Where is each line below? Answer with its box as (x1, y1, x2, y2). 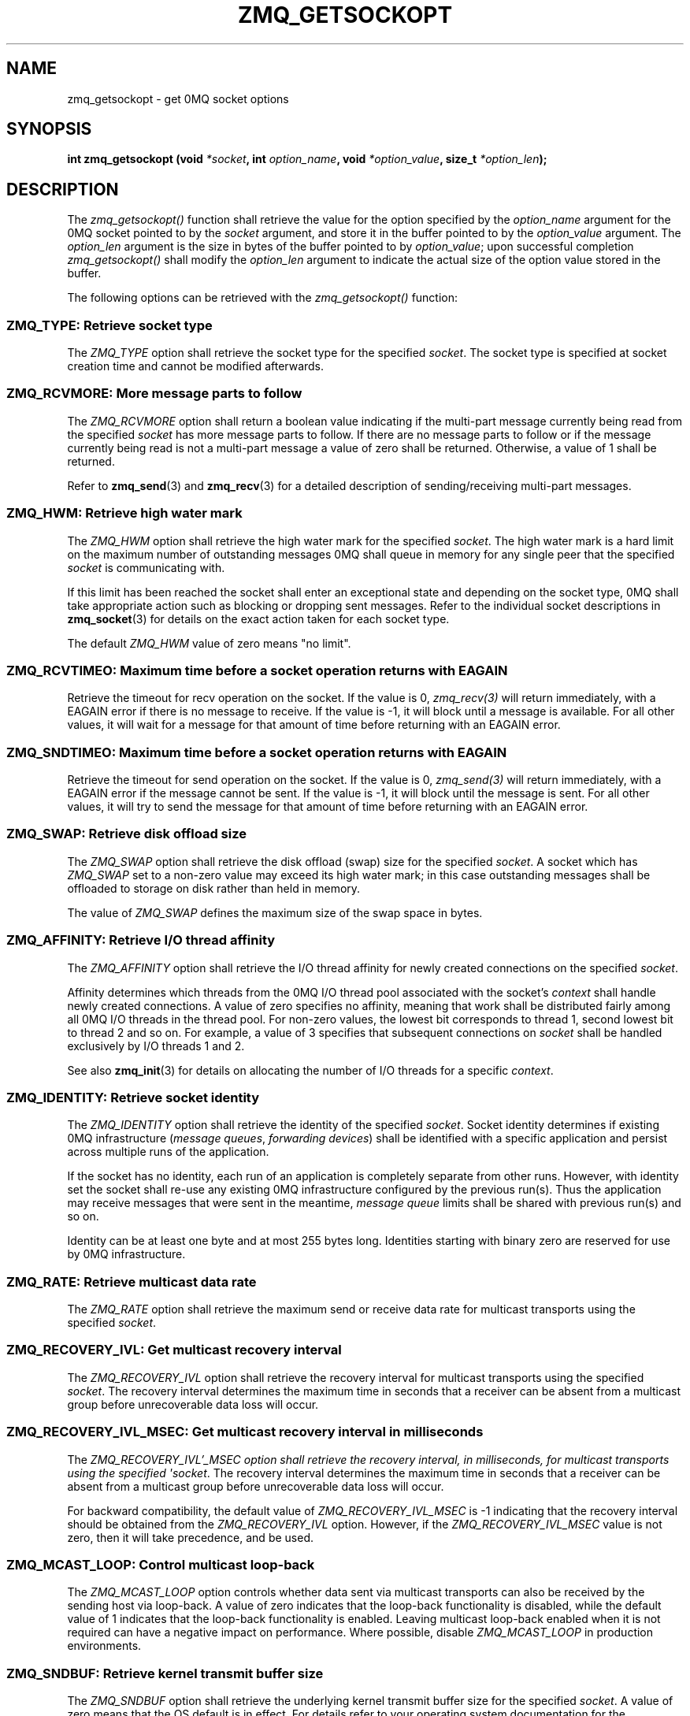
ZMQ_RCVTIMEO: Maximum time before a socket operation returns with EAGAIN (6, 662, 508, 678)
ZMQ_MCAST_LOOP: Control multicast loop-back (6, 1556, 315, 1573)
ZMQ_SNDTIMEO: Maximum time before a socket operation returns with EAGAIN (6, 744, 507, 760)
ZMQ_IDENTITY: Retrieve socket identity (6, 1089, 260, 1105)
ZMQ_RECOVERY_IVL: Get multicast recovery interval (6, 1342, 342, 1358)
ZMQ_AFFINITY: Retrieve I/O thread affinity (6, 932, 276, 949)
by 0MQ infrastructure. (67, 1247, 186, 1261)
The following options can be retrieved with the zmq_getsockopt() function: (67, 291, 458, 305)
